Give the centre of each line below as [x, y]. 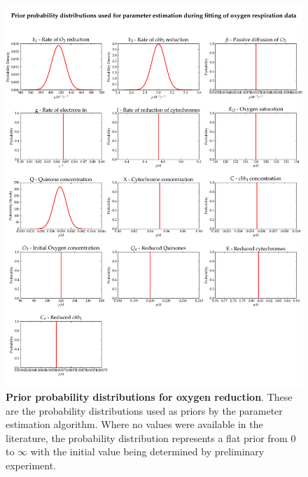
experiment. [31, 465]
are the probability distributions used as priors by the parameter [144, 410]
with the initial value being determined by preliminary [147, 451]
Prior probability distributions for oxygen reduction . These [149, 397]
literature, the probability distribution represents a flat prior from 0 [151, 437]
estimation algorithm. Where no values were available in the [134, 424]
